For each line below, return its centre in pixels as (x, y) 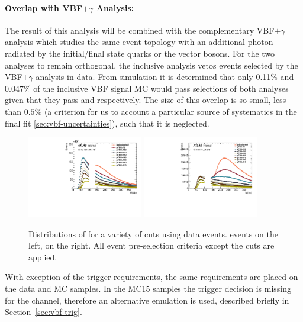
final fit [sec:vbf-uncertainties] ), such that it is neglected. (107, 123)
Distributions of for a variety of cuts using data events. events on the (153, 234)
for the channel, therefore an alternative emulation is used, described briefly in (147, 300)
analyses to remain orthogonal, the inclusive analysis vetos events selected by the (151, 65)
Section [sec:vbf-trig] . (43, 312)
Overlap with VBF (44, 7)
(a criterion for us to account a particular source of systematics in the (170, 111)
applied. (43, 257)
